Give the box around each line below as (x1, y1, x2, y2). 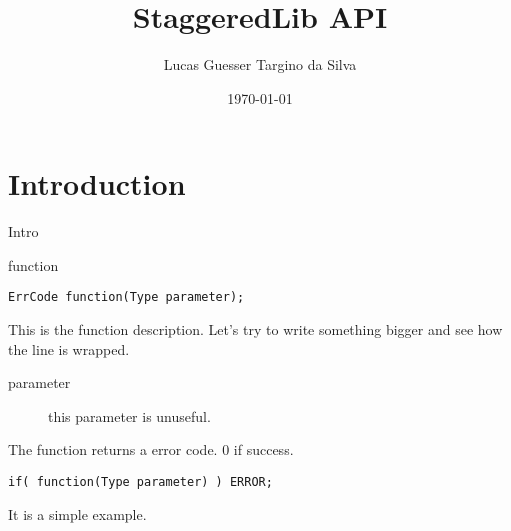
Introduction (8, 163, 186, 204)
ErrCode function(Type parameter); (8, 290, 245, 305)
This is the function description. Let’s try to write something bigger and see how (8, 319, 503, 340)
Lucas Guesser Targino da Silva (163, 54, 357, 75)
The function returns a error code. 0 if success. (8, 439, 294, 460)
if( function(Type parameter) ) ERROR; (8, 475, 273, 490)
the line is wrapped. (8, 338, 130, 359)
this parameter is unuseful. (48, 405, 211, 426)
